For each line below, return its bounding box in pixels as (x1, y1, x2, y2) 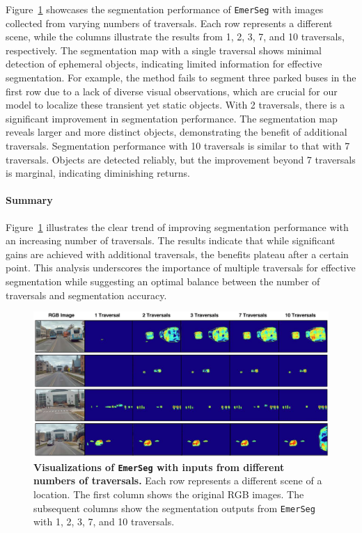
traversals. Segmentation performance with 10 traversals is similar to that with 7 (6, 138, 350, 152)
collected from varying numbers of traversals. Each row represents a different (6, 15, 333, 30)
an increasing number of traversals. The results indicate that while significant (6, 233, 336, 248)
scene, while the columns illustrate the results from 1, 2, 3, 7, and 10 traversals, (6, 29, 345, 44)
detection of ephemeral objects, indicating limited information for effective (6, 56, 322, 71)
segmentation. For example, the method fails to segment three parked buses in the (6, 70, 356, 85)
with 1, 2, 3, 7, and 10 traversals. (33, 514, 175, 529)
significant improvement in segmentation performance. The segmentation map (6, 111, 338, 125)
